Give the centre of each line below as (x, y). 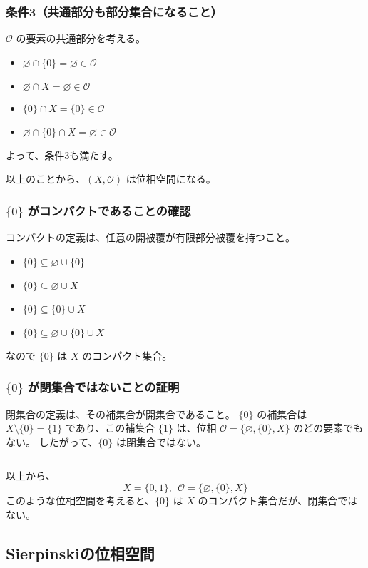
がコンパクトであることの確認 (109, 210)
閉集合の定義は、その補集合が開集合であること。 (121, 414)
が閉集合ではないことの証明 (103, 387)
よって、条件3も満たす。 (62, 154)
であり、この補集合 (110, 428)
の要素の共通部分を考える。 (81, 38)
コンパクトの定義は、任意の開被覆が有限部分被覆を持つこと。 (150, 237)
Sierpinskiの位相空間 (80, 553)
